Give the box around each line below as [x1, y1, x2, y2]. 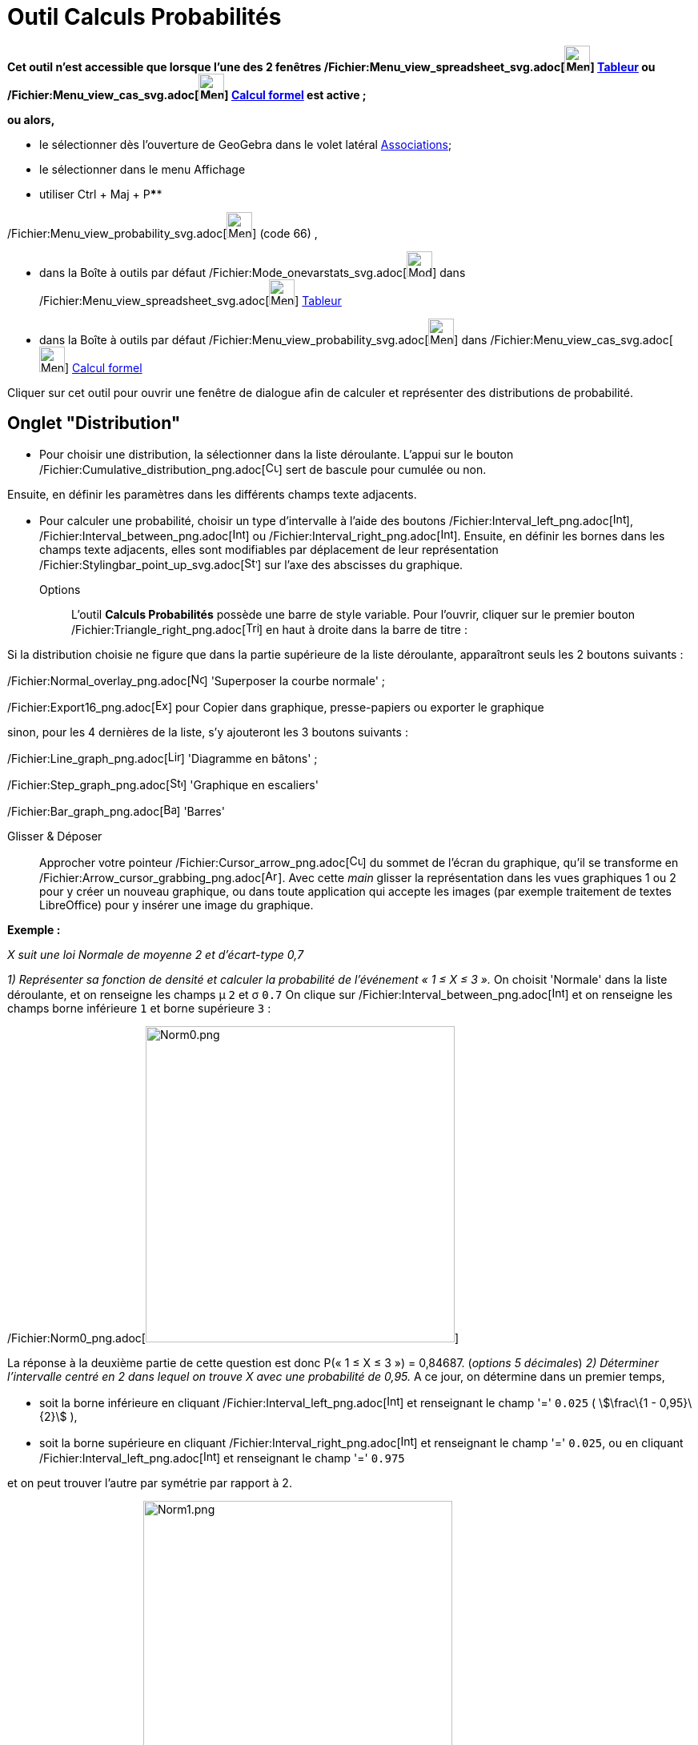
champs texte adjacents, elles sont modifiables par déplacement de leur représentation [39, 542, 499, 556]
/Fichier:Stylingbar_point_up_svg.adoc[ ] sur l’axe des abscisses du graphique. [39, 557, 463, 572]
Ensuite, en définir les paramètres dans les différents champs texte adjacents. [7, 487, 417, 501]
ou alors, [7, 112, 55, 126]
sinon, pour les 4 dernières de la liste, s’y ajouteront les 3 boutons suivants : [7, 724, 408, 739]
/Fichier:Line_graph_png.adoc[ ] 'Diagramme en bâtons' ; [7, 751, 318, 765]
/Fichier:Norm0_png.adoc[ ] [7, 1330, 459, 1345]
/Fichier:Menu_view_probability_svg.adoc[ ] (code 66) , [7, 226, 318, 240]
